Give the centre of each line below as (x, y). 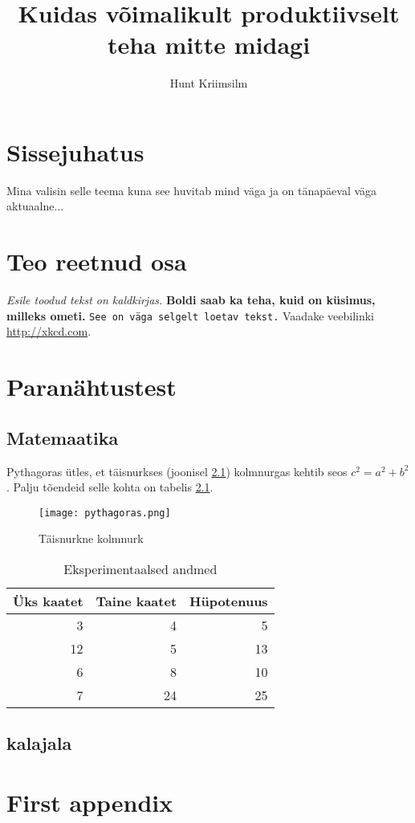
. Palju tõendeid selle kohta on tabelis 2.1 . (110, 487)
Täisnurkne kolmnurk (91, 538)
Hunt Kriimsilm (209, 83)
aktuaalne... (35, 206)
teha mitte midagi (209, 45)
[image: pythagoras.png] (105, 513)
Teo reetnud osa (97, 261)
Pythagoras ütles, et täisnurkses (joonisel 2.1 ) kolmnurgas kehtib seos (177, 471)
